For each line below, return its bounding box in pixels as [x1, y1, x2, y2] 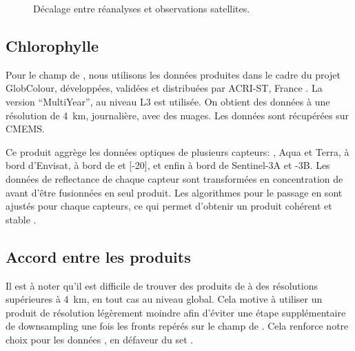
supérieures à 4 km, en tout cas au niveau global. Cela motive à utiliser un [6, 292, 323, 306]
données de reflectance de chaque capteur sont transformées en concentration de [6, 171, 343, 185]
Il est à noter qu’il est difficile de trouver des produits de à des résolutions [6, 278, 318, 292]
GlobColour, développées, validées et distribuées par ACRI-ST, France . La [6, 81, 323, 95]
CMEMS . [6, 121, 45, 136]
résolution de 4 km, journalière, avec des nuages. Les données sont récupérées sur [6, 108, 349, 122]
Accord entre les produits [6, 245, 191, 267]
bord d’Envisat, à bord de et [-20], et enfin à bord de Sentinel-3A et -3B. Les [6, 158, 330, 172]
